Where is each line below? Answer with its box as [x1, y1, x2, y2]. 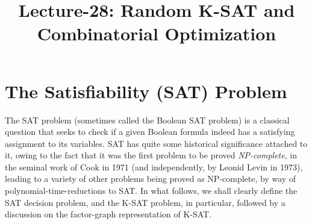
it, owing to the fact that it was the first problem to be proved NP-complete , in [5, 149, 297, 161]
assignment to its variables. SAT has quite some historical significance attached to [5, 137, 308, 149]
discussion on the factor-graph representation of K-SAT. [5, 208, 212, 220]
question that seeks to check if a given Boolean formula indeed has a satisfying [5, 125, 295, 138]
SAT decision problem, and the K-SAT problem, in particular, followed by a [5, 196, 285, 208]
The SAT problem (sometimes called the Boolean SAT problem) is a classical [5, 113, 290, 126]
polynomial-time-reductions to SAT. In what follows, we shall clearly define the [5, 184, 298, 197]
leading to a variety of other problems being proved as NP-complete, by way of [5, 172, 296, 185]
